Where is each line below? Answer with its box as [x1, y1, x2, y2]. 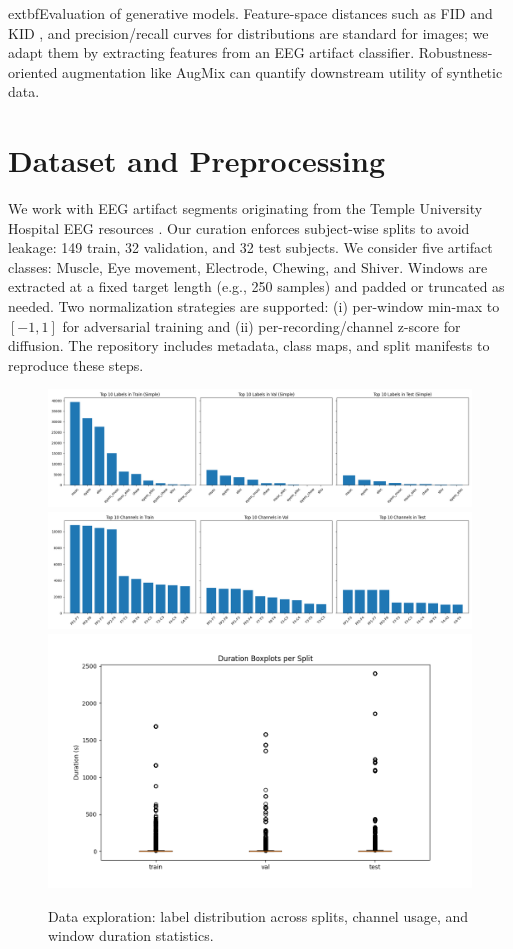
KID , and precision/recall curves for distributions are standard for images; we [8, 22, 489, 43]
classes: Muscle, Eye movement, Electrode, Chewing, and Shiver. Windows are [8, 256, 488, 277]
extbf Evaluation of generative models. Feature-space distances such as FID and [8, 3, 493, 23]
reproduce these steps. [8, 354, 144, 375]
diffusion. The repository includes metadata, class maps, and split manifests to [8, 335, 490, 356]
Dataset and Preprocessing [8, 140, 385, 181]
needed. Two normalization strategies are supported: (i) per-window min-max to [8, 296, 500, 317]
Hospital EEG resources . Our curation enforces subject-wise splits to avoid [8, 217, 470, 238]
